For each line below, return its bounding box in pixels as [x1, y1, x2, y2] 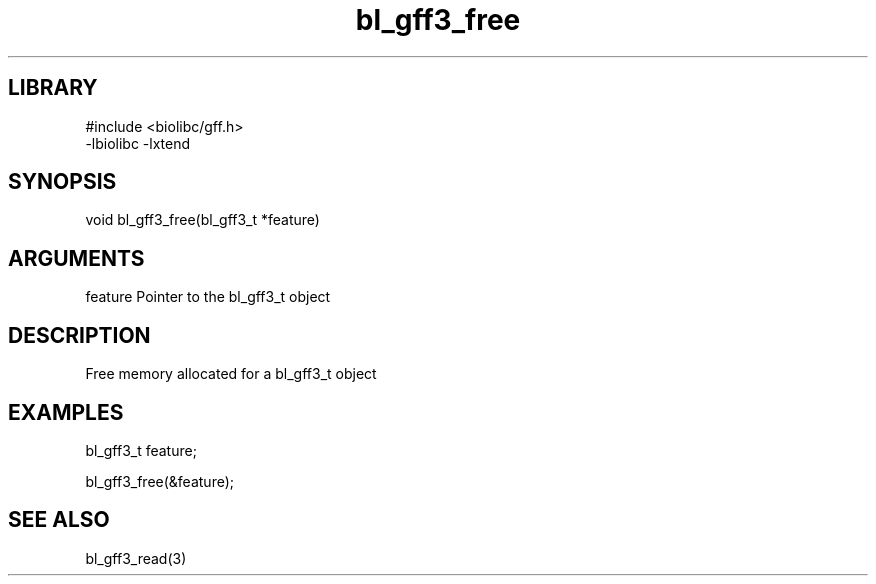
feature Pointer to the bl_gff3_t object [85, 288, 331, 306]
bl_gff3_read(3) [85, 549, 187, 567]
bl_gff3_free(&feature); [85, 472, 235, 490]
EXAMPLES [8, 399, 124, 425]
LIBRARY [8, 75, 98, 101]
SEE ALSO [8, 507, 110, 533]
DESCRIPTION [8, 322, 151, 348]
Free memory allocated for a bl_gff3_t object [85, 365, 377, 383]
